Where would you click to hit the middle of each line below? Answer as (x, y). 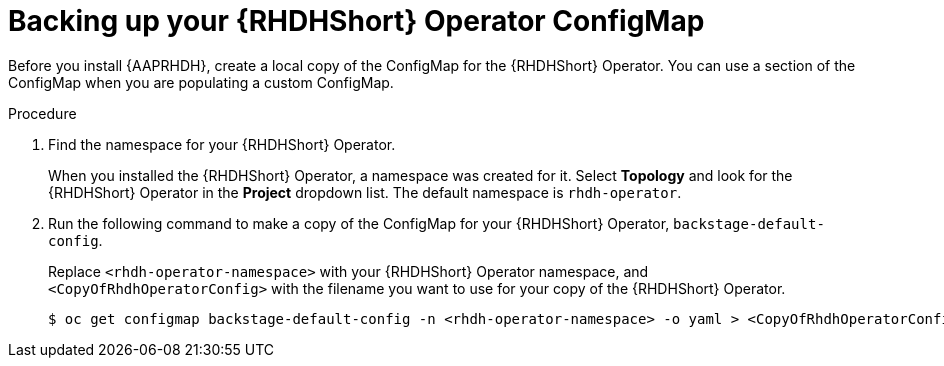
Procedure (42, 113)
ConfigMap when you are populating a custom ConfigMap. (201, 82)
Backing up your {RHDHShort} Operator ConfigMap (356, 21)
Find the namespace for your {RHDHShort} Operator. (222, 144)
